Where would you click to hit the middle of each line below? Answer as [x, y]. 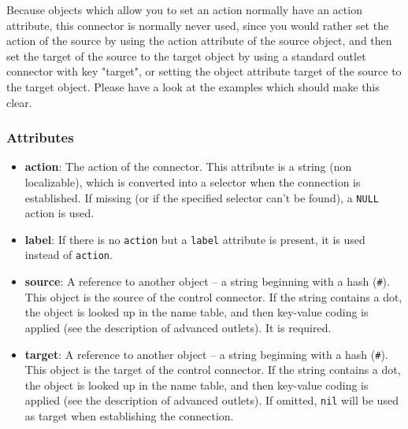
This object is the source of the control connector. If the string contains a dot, [213, 296]
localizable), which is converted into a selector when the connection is [193, 181]
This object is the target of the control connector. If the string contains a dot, [213, 370]
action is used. [59, 213]
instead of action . [69, 255]
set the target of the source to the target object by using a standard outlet [186, 55]
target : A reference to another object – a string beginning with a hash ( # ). [206, 354]
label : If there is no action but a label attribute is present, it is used [195, 239]
